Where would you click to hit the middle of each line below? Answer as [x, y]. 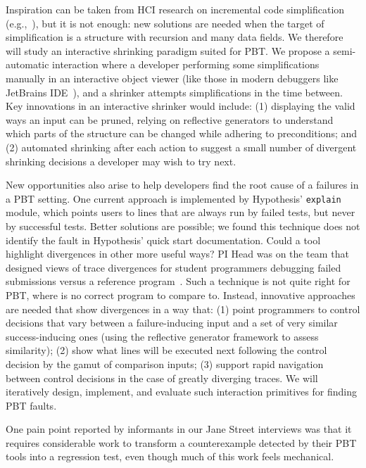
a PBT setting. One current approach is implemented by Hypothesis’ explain [173, 198]
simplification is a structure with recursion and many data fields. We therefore [175, 37]
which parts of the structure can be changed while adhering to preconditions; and [182, 133]
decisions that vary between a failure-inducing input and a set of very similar [172, 323]
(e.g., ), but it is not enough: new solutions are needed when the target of [165, 23]
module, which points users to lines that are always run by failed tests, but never [181, 212]
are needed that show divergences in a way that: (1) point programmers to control [183, 309]
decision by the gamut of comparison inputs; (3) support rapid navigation [165, 363]
